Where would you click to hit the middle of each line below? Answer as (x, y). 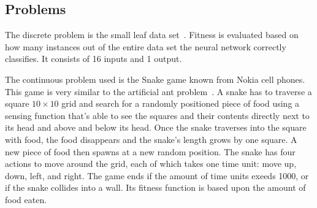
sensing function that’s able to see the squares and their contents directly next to (157, 115)
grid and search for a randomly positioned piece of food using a (181, 103)
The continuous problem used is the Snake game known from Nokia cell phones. (155, 79)
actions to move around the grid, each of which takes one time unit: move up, (151, 164)
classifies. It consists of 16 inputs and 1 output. (94, 59)
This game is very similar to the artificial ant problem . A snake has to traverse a (158, 91)
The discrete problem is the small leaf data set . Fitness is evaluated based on (152, 35)
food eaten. (26, 199)
